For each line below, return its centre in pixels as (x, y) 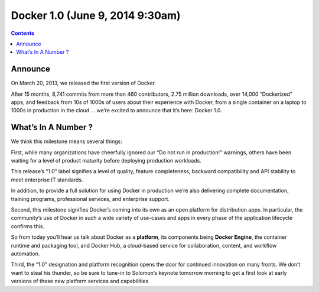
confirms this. (27, 226)
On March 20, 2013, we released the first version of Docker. (84, 83)
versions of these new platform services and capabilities (80, 281)
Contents (23, 33)
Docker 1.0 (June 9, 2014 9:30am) (96, 15)
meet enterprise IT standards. (47, 180)
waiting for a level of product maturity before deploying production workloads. (106, 161)
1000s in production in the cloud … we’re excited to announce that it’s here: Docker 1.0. (116, 111)
